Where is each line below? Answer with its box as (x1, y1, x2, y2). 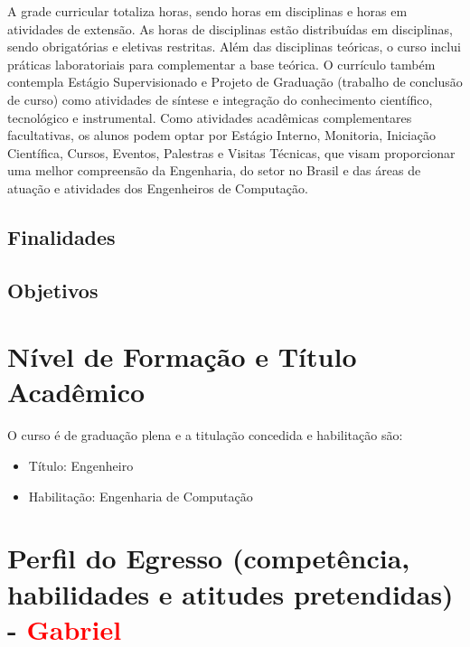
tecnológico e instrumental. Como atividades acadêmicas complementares (7, 108, 412, 127)
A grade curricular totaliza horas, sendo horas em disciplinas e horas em (7, 2, 408, 20)
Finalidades (7, 222, 116, 250)
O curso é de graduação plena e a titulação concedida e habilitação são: (7, 426, 403, 445)
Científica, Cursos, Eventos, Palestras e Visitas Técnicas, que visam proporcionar (7, 143, 456, 162)
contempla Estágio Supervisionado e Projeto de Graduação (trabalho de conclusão (7, 72, 463, 91)
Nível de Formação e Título (7, 338, 357, 375)
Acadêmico (7, 373, 146, 410)
